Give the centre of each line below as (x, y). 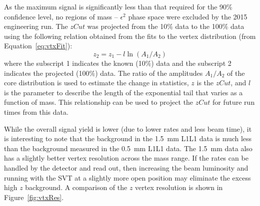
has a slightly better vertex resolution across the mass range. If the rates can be (126, 158)
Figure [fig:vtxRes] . (34, 197)
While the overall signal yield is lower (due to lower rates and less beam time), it (128, 128)
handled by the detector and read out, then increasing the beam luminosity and (126, 167)
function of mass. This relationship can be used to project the (99, 102)
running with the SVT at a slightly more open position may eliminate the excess (127, 177)
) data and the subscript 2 (191, 63)
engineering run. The (36, 26)
